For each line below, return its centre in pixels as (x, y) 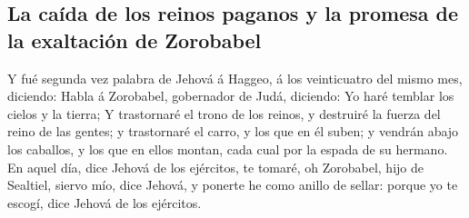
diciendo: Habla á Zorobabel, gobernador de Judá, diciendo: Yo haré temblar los (231, 96)
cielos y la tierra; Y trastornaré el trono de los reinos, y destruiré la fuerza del (224, 113)
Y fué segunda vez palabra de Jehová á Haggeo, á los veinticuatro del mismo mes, (235, 78)
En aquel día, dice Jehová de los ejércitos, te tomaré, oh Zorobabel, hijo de (215, 167)
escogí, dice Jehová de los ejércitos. (105, 202)
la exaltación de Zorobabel (135, 40)
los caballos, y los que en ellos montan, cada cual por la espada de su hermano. (228, 149)
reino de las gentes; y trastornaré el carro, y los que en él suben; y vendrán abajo (233, 131)
